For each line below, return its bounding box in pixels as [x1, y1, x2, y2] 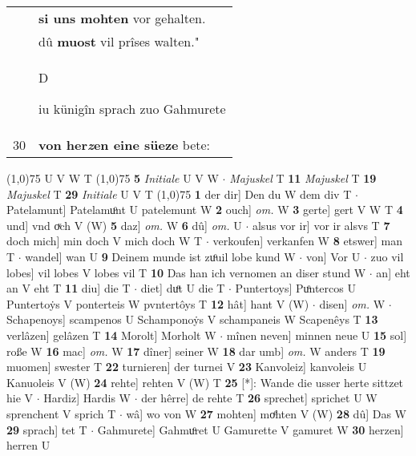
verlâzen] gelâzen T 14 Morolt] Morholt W [6, 326, 216, 343]
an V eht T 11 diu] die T [6, 280, 131, 297]
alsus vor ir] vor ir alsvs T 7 [252, 216, 390, 233]
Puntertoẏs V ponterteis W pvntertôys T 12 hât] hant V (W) [6, 295, 309, 312]
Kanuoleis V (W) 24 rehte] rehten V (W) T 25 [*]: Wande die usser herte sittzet [6, 373, 404, 390]
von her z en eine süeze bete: [38, 135, 211, 154]
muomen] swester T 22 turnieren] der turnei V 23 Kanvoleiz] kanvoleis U [6, 358, 367, 375]
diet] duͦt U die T [140, 280, 225, 297]
